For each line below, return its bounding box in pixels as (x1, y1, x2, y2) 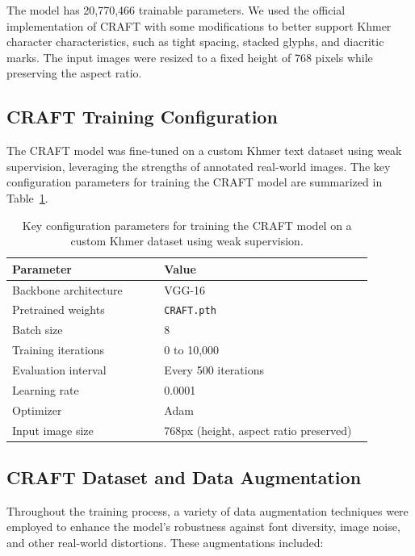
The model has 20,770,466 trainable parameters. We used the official (6, 2, 346, 18)
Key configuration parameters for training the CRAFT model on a (22, 216, 352, 233)
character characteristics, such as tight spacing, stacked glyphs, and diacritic (6, 33, 384, 50)
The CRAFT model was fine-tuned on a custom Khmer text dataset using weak (6, 142, 402, 159)
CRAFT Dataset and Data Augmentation (6, 465, 362, 490)
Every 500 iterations (164, 362, 264, 378)
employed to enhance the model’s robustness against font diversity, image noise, (6, 518, 400, 535)
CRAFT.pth (164, 305, 216, 317)
